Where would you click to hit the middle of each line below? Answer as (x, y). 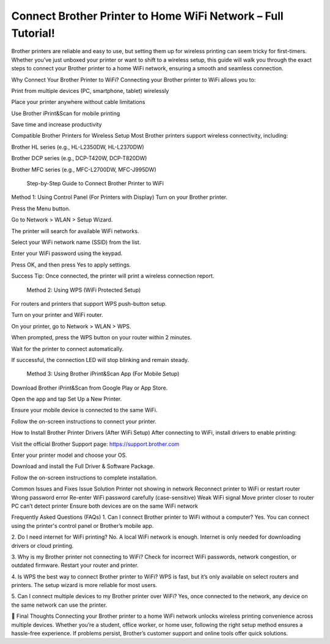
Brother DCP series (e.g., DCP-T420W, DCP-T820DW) (79, 158)
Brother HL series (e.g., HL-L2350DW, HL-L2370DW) (78, 147)
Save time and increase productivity (57, 125)
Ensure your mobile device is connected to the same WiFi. (85, 410)
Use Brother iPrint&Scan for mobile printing (66, 113)
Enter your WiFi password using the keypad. (67, 253)
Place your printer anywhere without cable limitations (78, 102)
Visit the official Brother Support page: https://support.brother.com (95, 444)
